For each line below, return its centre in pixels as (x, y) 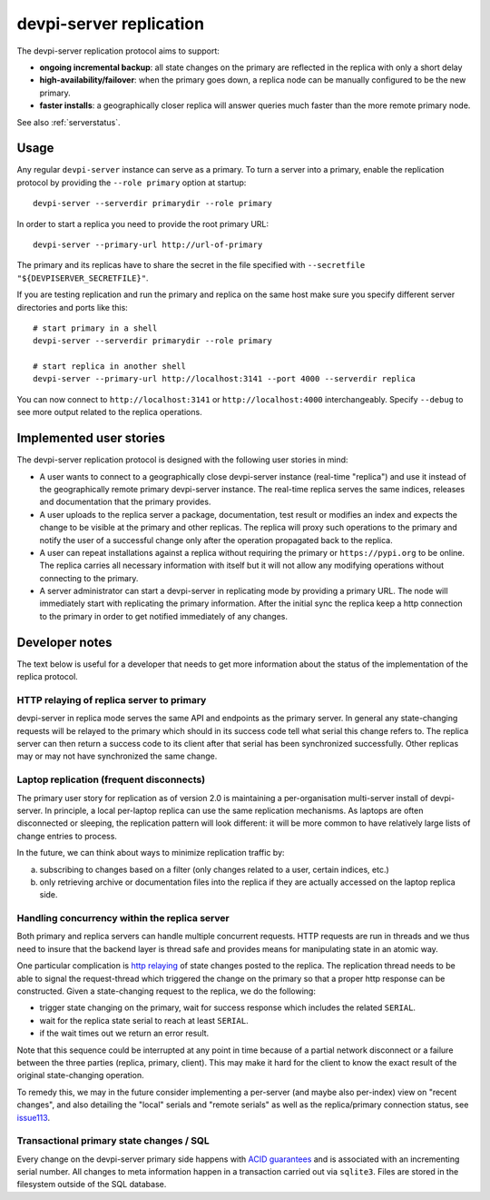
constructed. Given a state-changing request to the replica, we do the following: (167, 991)
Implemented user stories (91, 438)
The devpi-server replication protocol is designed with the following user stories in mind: (182, 460)
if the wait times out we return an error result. (124, 1033)
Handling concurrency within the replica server (123, 918)
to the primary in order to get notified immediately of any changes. (164, 616)
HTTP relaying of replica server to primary (112, 699)
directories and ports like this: (73, 307)
